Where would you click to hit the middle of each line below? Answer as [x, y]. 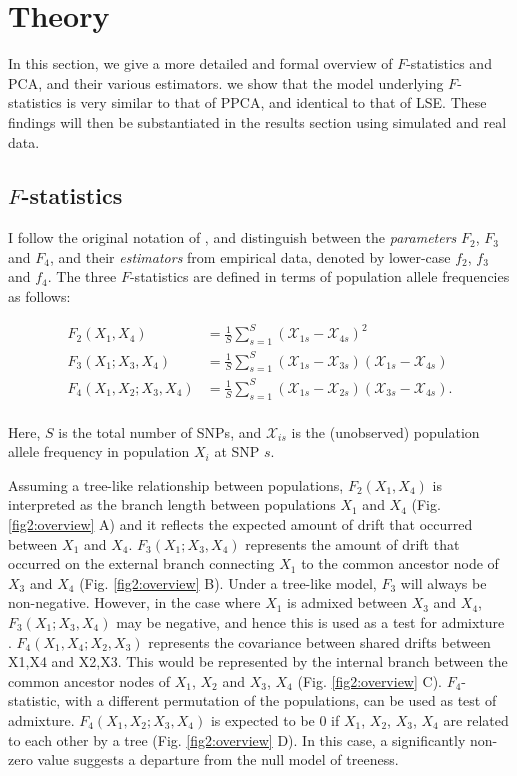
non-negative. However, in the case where [134, 602]
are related [476, 720]
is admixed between [347, 602]
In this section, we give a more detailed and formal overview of [200, 63]
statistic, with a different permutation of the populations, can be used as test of [252, 700]
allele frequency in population [99, 451]
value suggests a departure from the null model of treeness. [218, 759]
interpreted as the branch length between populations [172, 504]
